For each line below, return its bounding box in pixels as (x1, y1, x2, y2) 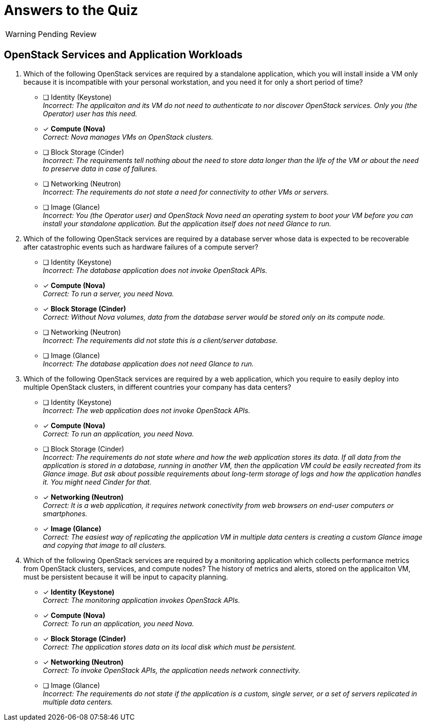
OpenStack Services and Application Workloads (4, 49, 242, 61)
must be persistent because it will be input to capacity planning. (23, 572, 228, 581)
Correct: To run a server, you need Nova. (43, 289, 174, 298)
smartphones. (43, 509, 88, 518)
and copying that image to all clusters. (43, 541, 167, 549)
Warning (5, 29, 36, 39)
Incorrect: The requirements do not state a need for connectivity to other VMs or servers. (43, 187, 329, 196)
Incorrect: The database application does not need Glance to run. (43, 359, 254, 368)
